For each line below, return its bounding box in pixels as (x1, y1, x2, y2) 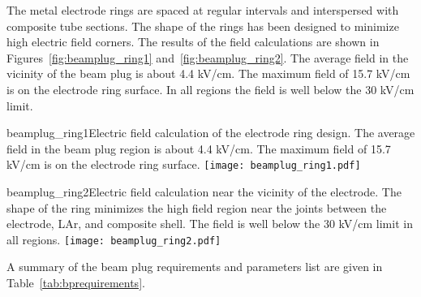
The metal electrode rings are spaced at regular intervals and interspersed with (6, 2, 399, 18)
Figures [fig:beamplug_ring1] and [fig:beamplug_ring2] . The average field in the (6, 49, 409, 66)
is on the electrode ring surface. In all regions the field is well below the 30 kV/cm (6, 80, 415, 97)
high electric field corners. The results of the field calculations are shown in (6, 33, 380, 50)
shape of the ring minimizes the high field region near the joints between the (6, 199, 387, 216)
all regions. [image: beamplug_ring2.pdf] (6, 230, 221, 247)
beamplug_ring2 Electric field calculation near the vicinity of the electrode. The (6, 183, 402, 200)
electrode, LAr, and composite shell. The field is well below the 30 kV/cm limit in (6, 215, 413, 232)
